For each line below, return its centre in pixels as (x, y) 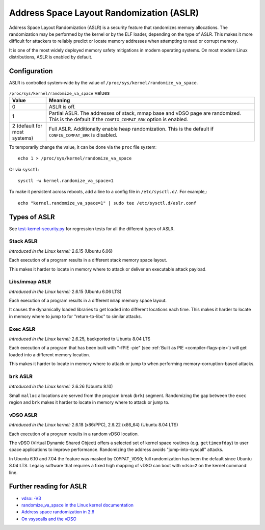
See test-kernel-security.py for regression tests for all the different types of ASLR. (92, 229)
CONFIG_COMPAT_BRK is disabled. (83, 135)
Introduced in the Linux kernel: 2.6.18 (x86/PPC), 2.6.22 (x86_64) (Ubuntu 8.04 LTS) (94, 425)
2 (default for (27, 126)
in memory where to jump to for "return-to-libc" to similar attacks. (76, 316)
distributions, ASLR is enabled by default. (51, 57)
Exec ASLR (22, 329)
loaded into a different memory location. (50, 355)
